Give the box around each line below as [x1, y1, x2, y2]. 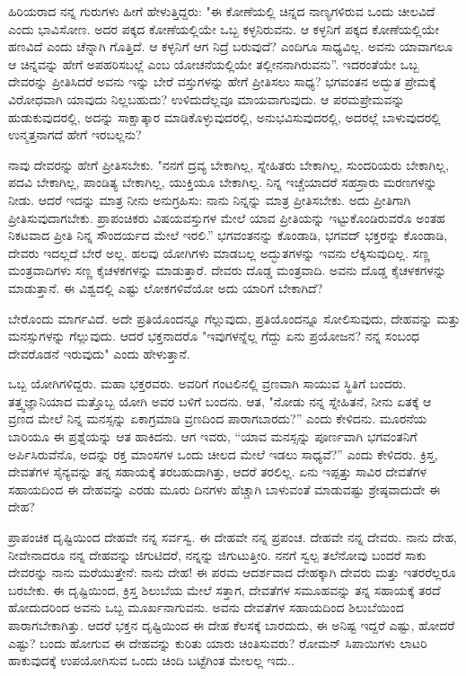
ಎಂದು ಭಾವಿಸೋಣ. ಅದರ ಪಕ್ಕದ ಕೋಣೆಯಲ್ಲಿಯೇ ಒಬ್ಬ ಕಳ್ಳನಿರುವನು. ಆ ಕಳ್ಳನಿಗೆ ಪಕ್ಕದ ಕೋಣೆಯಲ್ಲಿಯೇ [8, 19, 440, 38]
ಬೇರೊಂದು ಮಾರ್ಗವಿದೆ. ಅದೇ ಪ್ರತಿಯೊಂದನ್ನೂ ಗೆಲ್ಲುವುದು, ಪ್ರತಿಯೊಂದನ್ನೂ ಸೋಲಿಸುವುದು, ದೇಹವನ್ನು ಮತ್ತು [8, 308, 461, 327]
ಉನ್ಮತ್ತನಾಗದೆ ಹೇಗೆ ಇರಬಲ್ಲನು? [8, 125, 142, 144]
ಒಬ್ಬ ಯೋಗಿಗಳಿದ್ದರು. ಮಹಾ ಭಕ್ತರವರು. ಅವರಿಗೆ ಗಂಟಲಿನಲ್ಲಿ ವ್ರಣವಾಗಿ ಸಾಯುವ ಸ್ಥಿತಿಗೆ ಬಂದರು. [8, 374, 407, 393]
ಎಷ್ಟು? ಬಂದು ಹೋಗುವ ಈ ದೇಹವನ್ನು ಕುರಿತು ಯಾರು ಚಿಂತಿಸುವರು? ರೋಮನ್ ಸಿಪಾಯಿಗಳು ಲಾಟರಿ [8, 633, 427, 652]
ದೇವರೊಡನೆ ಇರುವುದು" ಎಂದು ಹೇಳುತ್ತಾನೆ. [8, 343, 190, 362]
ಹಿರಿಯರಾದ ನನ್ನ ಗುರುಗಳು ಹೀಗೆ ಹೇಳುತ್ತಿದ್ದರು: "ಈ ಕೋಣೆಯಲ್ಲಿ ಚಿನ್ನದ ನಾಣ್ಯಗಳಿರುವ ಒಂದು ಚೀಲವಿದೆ [8, 2, 435, 20]
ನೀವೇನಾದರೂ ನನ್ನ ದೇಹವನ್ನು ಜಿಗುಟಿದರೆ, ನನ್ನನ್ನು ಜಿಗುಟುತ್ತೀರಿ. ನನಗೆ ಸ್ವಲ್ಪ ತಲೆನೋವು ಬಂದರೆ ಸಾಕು [8, 545, 426, 564]
